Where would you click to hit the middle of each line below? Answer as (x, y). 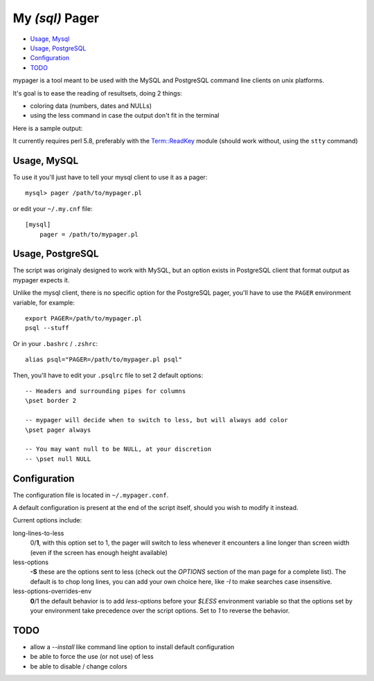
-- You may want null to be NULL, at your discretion (118, 449)
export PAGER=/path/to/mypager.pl (83, 318)
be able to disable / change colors (79, 666)
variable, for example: (44, 302)
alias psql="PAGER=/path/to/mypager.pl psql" (104, 360)
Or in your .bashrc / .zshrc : (55, 343)
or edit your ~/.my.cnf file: (53, 208)
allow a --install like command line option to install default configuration (132, 646)
